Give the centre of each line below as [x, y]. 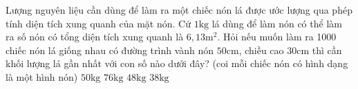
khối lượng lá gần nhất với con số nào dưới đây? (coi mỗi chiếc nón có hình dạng [177, 63]
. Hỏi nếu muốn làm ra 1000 [277, 37]
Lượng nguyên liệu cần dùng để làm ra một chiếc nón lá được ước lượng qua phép [179, 10]
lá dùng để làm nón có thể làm [277, 23]
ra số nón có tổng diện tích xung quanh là [95, 37]
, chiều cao [261, 50]
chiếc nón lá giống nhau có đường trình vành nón [110, 50]
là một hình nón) [42, 76]
